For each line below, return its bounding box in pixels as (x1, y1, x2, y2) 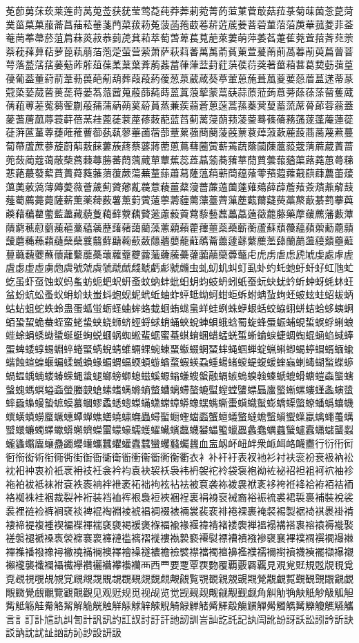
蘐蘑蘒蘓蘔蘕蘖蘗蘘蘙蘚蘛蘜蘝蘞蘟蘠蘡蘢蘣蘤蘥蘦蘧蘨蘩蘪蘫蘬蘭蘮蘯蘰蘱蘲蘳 (6, 233, 353, 248)
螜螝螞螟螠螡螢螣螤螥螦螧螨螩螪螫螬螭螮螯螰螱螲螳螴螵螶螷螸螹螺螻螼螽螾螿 (6, 382, 353, 396)
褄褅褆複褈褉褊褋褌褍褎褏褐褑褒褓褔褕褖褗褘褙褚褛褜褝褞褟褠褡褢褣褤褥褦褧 (6, 517, 353, 531)
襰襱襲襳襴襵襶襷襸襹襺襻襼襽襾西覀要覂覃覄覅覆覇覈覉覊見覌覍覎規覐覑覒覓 (6, 557, 353, 572)
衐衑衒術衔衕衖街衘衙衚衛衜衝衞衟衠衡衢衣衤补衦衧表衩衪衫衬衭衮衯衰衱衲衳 (6, 449, 353, 464)
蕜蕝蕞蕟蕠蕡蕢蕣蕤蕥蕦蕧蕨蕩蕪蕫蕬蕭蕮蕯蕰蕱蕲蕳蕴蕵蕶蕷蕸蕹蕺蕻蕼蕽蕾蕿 (6, 166, 353, 180)
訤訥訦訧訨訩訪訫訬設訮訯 (6, 625, 122, 640)
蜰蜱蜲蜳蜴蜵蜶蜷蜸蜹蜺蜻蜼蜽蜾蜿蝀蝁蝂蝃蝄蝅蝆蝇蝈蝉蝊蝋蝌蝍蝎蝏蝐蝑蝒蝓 (6, 341, 353, 355)
